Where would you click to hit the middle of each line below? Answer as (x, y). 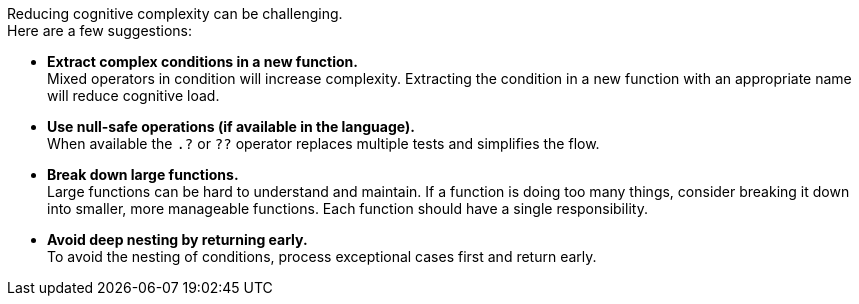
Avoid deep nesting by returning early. (177, 239)
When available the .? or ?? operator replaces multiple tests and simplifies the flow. (323, 143)
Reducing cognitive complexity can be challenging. (175, 13)
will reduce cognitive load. (133, 95)
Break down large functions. (143, 174)
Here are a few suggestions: (100, 30)
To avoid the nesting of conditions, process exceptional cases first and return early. (322, 256)
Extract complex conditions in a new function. (203, 61)
